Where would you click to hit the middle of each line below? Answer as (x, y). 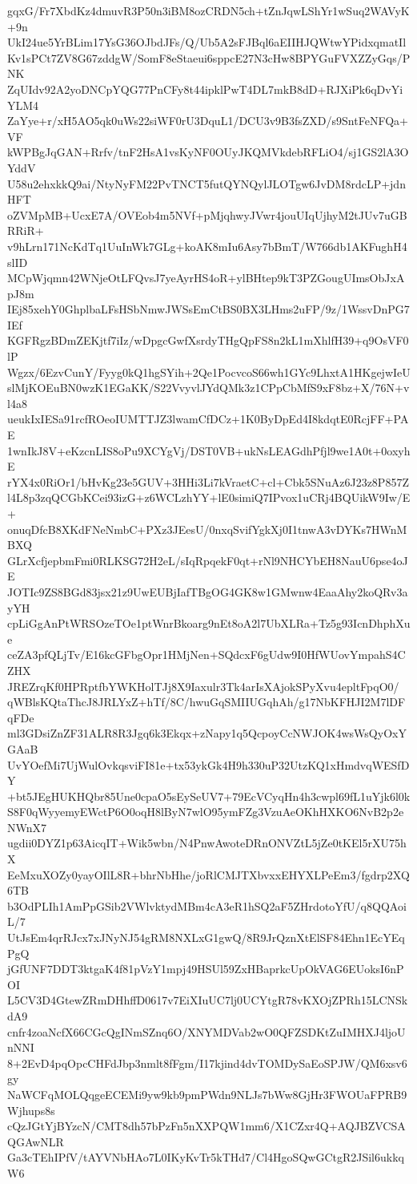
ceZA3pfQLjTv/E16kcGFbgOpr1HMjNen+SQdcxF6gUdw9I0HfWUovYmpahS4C (206, 655)
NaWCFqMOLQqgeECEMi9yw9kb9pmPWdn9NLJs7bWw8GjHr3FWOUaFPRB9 (207, 1094)
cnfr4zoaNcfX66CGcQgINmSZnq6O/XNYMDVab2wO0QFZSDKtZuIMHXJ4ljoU (206, 1031)
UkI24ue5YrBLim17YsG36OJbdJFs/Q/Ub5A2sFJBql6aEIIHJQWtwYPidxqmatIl (207, 42)
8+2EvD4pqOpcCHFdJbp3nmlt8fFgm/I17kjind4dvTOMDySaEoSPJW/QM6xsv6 (207, 1063)
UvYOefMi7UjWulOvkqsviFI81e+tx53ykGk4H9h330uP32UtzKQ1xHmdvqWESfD (208, 764)
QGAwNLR (36, 1141)
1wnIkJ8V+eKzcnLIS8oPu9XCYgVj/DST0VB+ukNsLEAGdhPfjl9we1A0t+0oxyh (209, 450)
